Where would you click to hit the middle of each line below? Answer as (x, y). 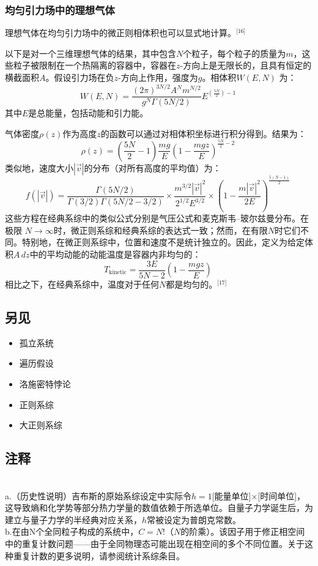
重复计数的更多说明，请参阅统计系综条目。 (99, 555)
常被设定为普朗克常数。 (194, 519)
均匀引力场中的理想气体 (60, 9)
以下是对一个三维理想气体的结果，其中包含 (91, 53)
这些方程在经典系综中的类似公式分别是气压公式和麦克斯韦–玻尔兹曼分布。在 (157, 218)
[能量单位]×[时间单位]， (259, 495)
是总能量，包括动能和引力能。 (88, 113)
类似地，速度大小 (39, 167)
